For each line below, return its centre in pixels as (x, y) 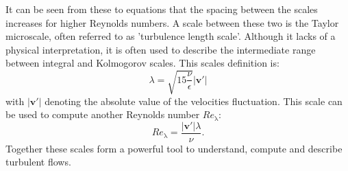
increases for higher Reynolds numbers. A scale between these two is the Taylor (172, 22)
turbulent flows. (38, 162)
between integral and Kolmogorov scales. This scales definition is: (142, 63)
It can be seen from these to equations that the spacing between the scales (162, 9)
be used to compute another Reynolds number (103, 114)
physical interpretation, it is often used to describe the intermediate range (161, 49)
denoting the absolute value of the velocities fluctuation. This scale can (194, 101)
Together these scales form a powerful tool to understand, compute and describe (174, 148)
